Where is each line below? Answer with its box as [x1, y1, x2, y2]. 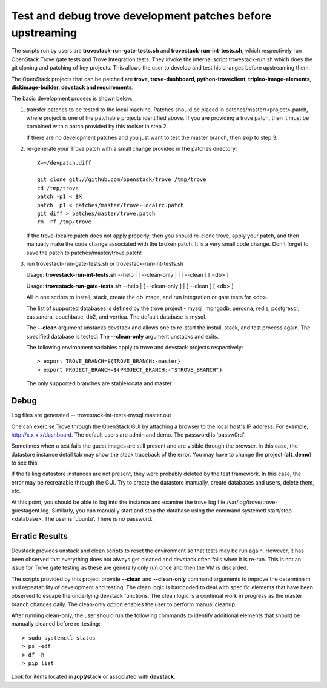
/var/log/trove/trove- [226, 498, 278, 506]
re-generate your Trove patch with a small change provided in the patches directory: [26, 145, 237, 153]
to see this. [11, 459, 39, 466]
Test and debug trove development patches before [11, 9, 272, 22]
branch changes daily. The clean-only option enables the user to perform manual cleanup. [11, 600, 237, 608]
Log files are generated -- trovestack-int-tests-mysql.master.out [11, 412, 172, 419]
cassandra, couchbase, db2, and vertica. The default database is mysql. [26, 313, 207, 320]
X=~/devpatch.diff [37, 159, 92, 166]
